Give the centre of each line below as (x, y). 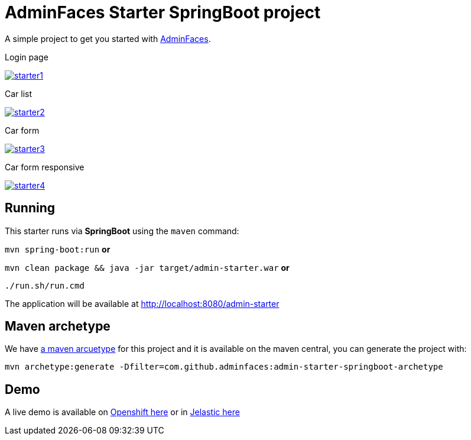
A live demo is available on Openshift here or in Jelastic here (122, 412)
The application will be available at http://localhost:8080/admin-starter (142, 303)
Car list (19, 93)
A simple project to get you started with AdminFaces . (108, 38)
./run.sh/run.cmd (45, 285)
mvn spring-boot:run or (58, 249)
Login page (27, 57)
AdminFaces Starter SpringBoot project (163, 12)
